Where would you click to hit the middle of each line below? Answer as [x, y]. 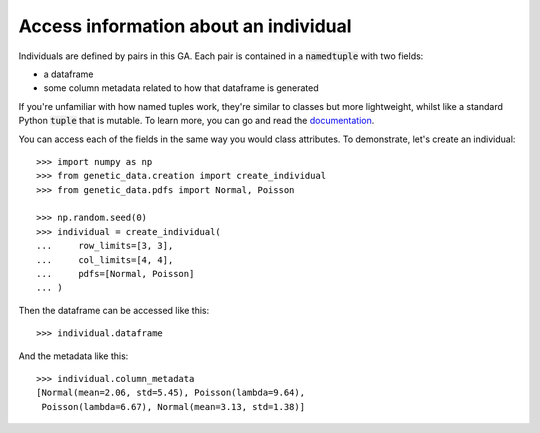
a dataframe [68, 74]
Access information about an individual [185, 26]
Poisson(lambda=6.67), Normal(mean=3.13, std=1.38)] [173, 406]
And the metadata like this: [73, 356]
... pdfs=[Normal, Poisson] [115, 274]
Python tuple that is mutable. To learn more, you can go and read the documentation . [196, 121]
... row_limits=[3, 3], [105, 246]
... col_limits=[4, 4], [105, 259]
